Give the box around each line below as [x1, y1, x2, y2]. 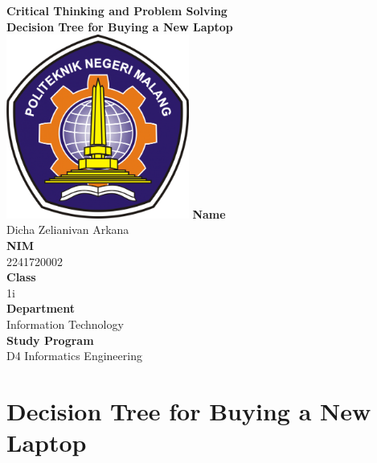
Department [6, 300, 75, 317]
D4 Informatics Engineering [6, 347, 142, 364]
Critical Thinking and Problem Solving [6, 2, 227, 18]
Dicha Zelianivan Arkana [6, 221, 129, 238]
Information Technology [6, 315, 124, 332]
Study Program [6, 331, 94, 348]
